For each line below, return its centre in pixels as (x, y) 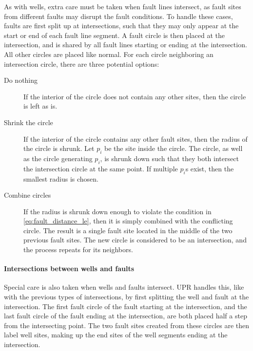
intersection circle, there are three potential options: (82, 64)
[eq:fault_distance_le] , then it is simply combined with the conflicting (128, 221)
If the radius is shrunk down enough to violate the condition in (117, 211)
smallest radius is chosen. (61, 178)
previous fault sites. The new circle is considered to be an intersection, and (135, 240)
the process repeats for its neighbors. (78, 249)
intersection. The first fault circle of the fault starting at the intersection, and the (126, 306)
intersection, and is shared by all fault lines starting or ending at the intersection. (126, 45)
